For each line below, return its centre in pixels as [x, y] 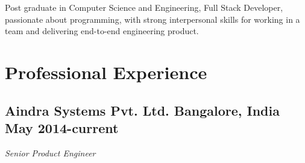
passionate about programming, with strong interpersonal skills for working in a [152, 19]
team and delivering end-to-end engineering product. [102, 31]
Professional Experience [106, 72]
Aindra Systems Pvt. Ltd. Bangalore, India [142, 110]
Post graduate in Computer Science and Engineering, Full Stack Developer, [144, 7]
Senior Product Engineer [50, 153]
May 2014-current [62, 127]
